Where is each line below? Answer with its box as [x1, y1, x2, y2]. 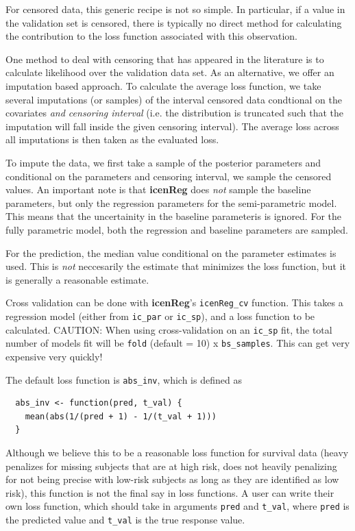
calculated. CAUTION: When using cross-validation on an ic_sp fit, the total [5, 322, 332, 336]
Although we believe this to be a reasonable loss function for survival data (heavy [5, 445, 349, 459]
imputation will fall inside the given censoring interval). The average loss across [5, 119, 339, 133]
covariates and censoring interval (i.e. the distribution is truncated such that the [5, 106, 344, 120]
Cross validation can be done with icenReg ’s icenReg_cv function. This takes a [5, 295, 343, 310]
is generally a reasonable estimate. [5, 272, 149, 286]
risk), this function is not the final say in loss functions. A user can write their [5, 485, 334, 499]
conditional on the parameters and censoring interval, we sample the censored [5, 169, 332, 183]
